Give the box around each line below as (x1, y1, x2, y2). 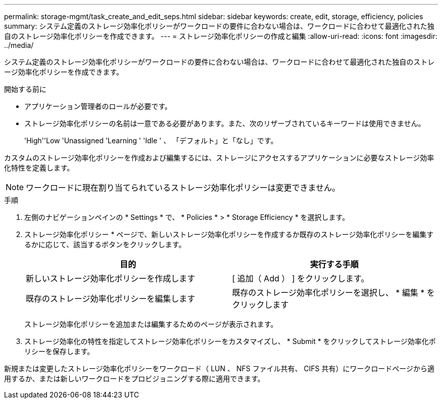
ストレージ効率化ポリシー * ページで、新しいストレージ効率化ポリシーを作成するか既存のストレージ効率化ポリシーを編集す (24, 230, 434, 239)
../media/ (4, 41, 34, 49)
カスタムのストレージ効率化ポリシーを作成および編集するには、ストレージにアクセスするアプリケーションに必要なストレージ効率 (4, 153, 434, 162)
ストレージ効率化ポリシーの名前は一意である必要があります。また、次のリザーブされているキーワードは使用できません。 (24, 119, 425, 128)
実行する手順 (310, 259, 359, 269)
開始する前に (4, 85, 46, 93)
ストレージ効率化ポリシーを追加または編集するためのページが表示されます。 (24, 320, 278, 328)
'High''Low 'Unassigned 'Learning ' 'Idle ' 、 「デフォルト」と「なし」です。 (24, 136, 278, 145)
